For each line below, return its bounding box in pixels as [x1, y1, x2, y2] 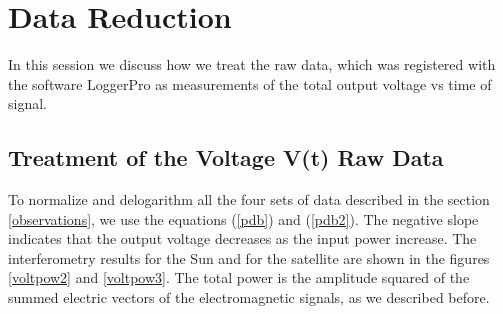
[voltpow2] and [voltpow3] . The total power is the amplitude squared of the [8, 267, 470, 288]
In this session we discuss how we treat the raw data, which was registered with [8, 54, 496, 75]
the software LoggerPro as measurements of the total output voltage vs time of [8, 73, 492, 94]
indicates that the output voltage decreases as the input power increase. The [8, 228, 477, 249]
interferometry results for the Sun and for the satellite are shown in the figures [8, 247, 490, 268]
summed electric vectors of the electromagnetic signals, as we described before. [8, 287, 490, 308]
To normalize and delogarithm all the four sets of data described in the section [8, 189, 490, 210]
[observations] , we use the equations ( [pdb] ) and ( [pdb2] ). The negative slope [8, 208, 479, 229]
